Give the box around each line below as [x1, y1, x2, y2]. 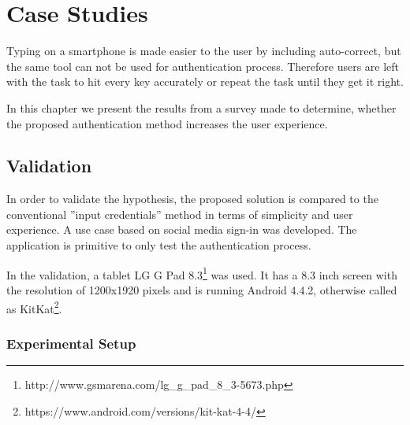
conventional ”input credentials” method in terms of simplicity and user [6, 205, 353, 222]
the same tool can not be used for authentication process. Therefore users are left [6, 57, 400, 74]
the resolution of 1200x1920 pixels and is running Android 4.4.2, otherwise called [6, 281, 397, 297]
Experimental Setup [6, 333, 136, 353]
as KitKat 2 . [6, 297, 62, 316]
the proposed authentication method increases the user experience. [6, 115, 328, 131]
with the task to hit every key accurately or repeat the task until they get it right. [6, 73, 404, 90]
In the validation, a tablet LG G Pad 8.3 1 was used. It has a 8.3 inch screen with [6, 264, 397, 283]
